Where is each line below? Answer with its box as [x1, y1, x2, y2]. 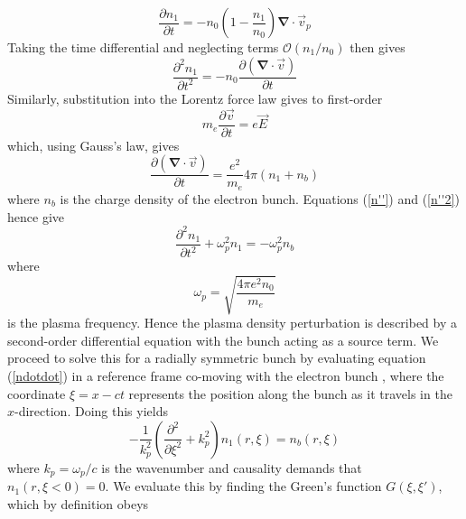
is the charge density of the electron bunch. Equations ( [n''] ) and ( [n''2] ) [60, 189, 460, 208]
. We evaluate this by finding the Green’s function [105, 477, 382, 496]
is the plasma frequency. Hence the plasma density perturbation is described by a [7, 313, 458, 332]
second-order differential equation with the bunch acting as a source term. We [7, 330, 439, 349]
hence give [7, 207, 64, 226]
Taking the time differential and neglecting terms [7, 38, 279, 56]
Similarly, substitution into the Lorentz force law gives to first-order [7, 88, 383, 107]
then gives [349, 38, 405, 56]
